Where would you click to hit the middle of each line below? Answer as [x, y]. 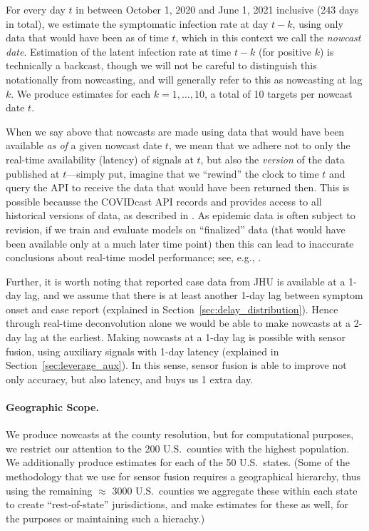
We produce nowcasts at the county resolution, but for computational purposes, [180, 434]
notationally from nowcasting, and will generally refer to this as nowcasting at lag [184, 79]
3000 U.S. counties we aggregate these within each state [235, 490]
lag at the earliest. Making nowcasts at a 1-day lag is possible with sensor [185, 337]
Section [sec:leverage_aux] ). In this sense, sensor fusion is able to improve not [176, 365]
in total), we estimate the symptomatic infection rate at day [137, 23]
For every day [36, 9]
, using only [318, 23]
